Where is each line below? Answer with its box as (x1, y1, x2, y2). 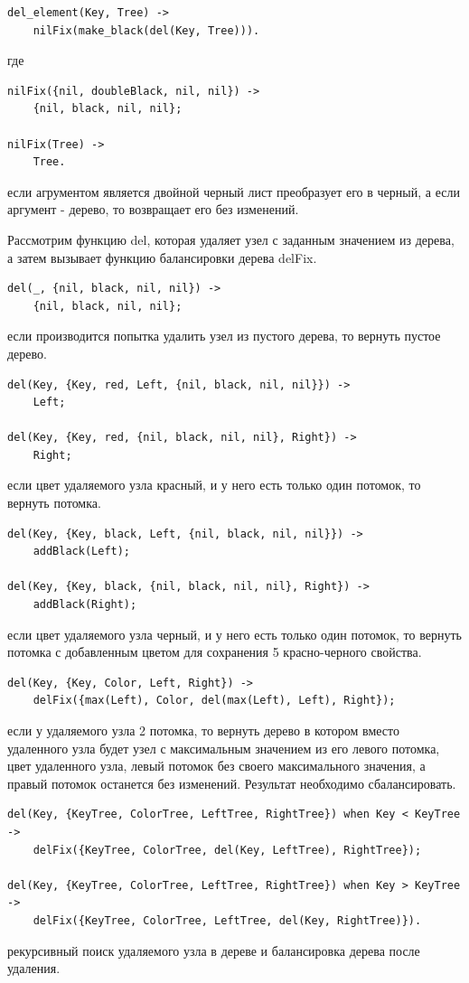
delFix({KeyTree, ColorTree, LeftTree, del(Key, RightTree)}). (33, 913, 422, 927)
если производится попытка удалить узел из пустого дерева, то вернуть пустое (7, 326, 441, 345)
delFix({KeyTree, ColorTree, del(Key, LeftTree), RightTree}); (33, 843, 422, 857)
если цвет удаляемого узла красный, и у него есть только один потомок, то (7, 475, 421, 494)
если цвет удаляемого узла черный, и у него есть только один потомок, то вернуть (7, 624, 462, 643)
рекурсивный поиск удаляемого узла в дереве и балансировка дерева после (7, 941, 420, 960)
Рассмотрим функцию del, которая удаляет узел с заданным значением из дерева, (7, 229, 455, 248)
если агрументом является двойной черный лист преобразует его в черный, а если (7, 182, 460, 201)
